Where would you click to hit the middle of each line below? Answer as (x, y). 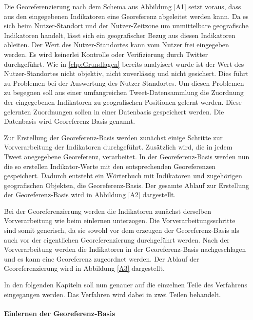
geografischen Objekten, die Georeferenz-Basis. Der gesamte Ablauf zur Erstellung (126, 185)
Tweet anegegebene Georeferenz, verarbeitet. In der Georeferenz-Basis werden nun (127, 156)
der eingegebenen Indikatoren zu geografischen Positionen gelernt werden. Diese (123, 102)
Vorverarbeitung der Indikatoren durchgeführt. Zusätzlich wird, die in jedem (118, 147)
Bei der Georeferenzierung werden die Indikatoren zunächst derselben (107, 211)
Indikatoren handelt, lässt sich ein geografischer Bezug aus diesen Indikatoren (120, 35)
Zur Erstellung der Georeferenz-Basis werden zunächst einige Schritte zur (113, 137)
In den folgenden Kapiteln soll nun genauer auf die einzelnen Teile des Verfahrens (126, 285)
